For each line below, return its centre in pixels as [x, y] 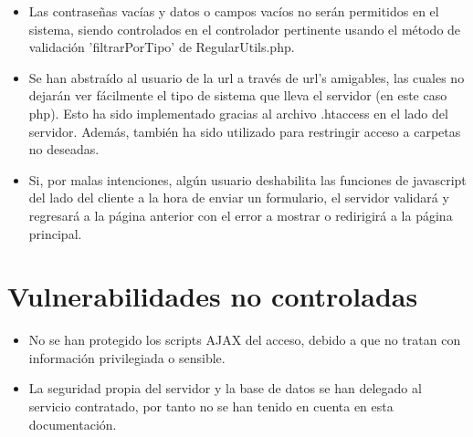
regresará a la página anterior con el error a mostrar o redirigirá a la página [241, 215]
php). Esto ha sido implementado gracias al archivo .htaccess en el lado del [238, 113]
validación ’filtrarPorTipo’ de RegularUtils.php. [162, 47]
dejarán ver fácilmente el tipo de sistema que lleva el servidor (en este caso [238, 95]
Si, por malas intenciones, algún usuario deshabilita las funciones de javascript [247, 179]
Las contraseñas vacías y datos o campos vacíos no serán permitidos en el [234, 11]
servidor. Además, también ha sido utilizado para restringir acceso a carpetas [245, 131]
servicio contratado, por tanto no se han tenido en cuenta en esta [211, 406]
